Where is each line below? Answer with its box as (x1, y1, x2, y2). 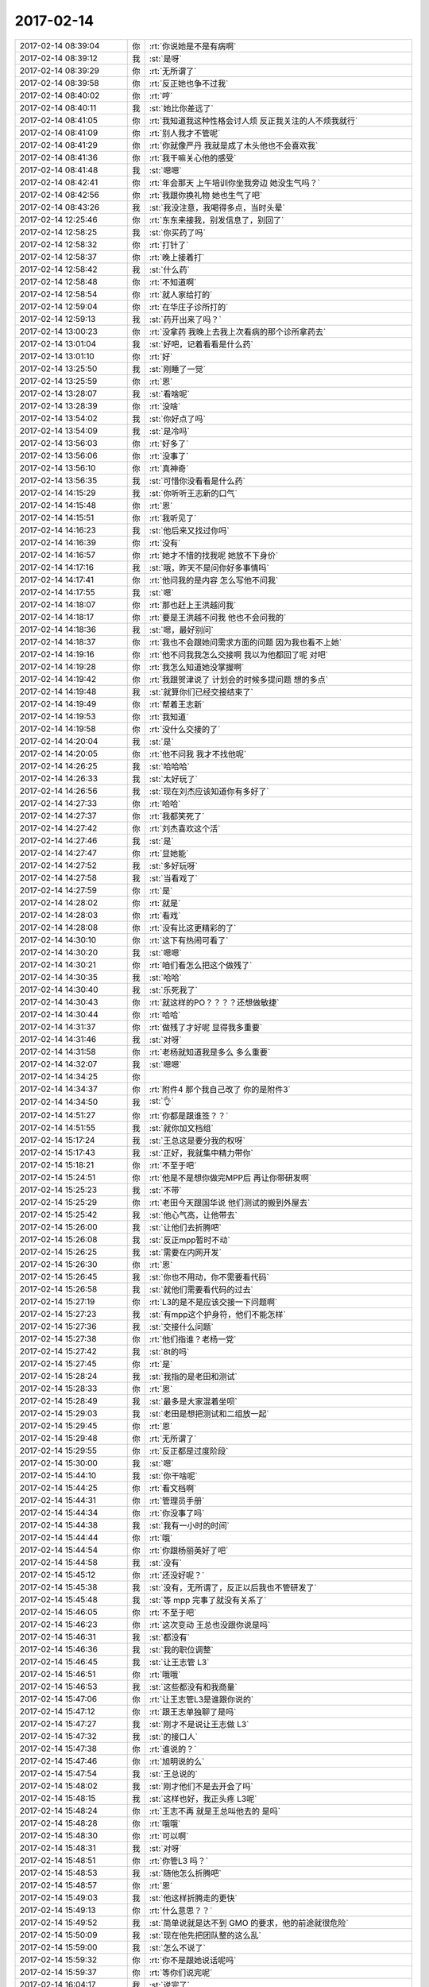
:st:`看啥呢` (149, 388, 190, 399)
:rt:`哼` (149, 90, 173, 101)
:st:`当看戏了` (149, 873, 198, 884)
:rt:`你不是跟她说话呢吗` (149, 1954, 237, 1966)
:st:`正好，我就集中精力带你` (149, 1147, 253, 1158)
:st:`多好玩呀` (149, 860, 198, 871)
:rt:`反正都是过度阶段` (149, 1445, 229, 1456)
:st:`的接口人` (149, 1731, 198, 1742)
